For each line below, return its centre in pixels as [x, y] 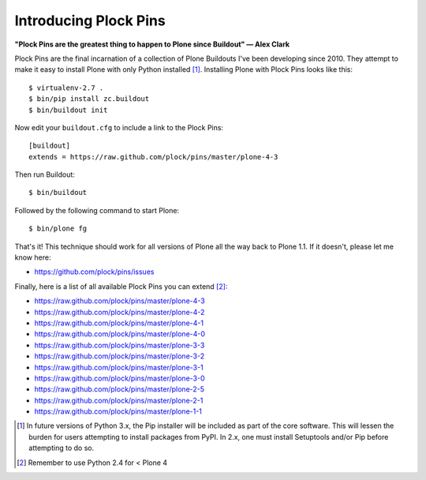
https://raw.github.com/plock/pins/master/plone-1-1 [118, 411]
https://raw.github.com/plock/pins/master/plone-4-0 [120, 334]
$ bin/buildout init [68, 110]
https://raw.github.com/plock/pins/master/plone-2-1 [119, 400]
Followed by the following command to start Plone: [97, 210]
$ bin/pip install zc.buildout [89, 99]
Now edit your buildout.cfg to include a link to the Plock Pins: [119, 127]
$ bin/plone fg [58, 229]
